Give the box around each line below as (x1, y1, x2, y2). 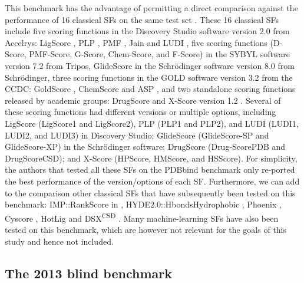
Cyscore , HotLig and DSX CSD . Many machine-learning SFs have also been (5, 210, 279, 224)
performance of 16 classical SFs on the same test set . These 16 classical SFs (5, 13, 279, 25)
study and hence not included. (5, 235, 114, 247)
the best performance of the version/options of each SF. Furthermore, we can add (5, 175, 300, 187)
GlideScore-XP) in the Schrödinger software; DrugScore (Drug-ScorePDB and (5, 140, 286, 153)
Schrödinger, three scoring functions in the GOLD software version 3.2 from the (5, 71, 293, 83)
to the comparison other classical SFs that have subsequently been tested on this (5, 186, 296, 199)
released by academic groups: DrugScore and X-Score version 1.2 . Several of (5, 94, 281, 106)
